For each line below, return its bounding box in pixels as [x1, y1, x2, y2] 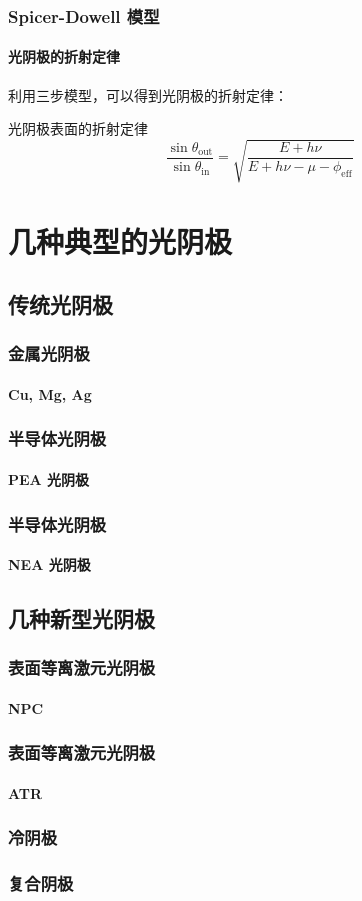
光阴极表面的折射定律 [8, 118, 148, 139]
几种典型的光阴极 [8, 220, 233, 261]
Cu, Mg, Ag [8, 383, 92, 404]
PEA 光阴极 [8, 469, 90, 489]
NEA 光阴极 [8, 554, 91, 575]
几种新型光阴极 [8, 603, 155, 634]
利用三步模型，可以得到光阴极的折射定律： [8, 84, 288, 105]
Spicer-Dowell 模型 [8, 3, 160, 28]
